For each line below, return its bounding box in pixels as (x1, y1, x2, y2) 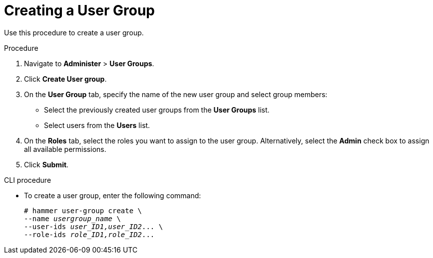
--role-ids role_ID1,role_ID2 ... (24, 230, 155, 239)
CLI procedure (4, 175, 51, 184)
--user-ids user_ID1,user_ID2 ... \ (24, 222, 163, 231)
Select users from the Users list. (44, 121, 150, 129)
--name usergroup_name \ (24, 214, 121, 223)
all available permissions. (24, 144, 106, 153)
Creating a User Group (4, 2, 155, 19)
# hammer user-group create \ (24, 206, 142, 215)
